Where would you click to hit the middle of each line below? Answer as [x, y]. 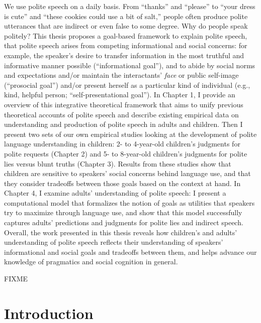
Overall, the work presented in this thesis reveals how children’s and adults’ [121, 232]
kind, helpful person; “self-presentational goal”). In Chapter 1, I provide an [120, 95]
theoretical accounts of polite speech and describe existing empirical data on [121, 114]
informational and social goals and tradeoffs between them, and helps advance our [130, 252]
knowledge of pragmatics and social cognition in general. [91, 262]
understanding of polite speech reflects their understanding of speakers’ [114, 242]
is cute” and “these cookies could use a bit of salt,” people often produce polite [126, 16]
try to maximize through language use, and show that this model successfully [123, 212]
